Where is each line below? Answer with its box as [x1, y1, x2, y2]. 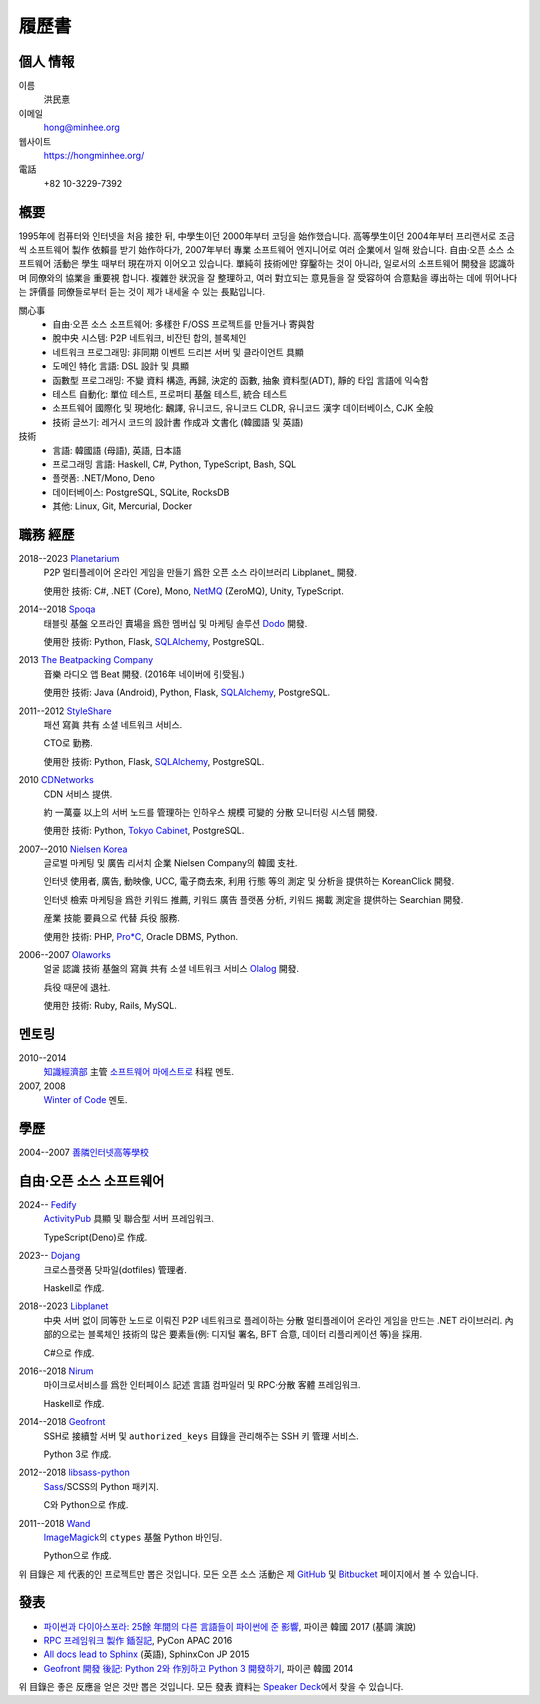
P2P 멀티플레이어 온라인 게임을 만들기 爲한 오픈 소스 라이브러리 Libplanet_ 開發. [43, 566, 357, 579]
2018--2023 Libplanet [18, 1300, 109, 1312]
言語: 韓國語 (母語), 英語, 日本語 [52, 444, 182, 456]
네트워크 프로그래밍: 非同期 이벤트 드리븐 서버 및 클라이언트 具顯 [52, 346, 304, 358]
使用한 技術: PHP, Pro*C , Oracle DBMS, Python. [43, 930, 239, 942]
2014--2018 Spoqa [18, 603, 96, 615]
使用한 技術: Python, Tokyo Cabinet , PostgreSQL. [43, 825, 245, 837]
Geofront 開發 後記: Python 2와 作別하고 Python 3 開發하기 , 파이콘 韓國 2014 [43, 1662, 354, 1674]
